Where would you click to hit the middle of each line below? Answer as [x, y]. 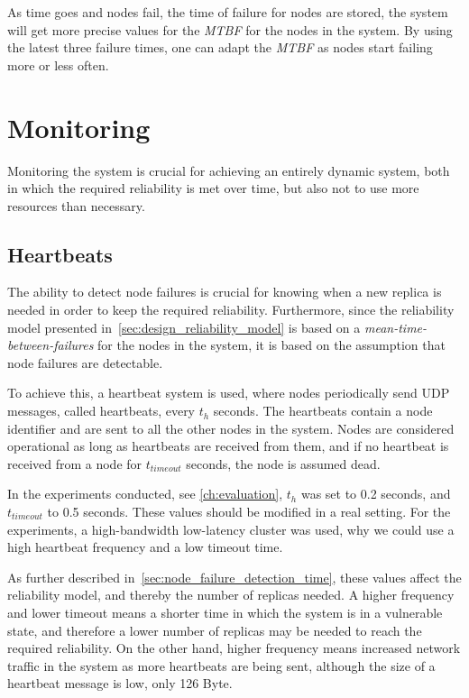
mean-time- [395, 327]
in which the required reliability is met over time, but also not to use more [213, 188]
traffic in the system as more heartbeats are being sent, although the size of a [221, 665]
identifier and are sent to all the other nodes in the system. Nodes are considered [231, 428]
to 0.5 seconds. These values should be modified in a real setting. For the [249, 512]
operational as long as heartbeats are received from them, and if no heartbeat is [228, 446]
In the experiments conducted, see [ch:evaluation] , [145, 494]
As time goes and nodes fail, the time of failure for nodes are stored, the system [228, 12]
